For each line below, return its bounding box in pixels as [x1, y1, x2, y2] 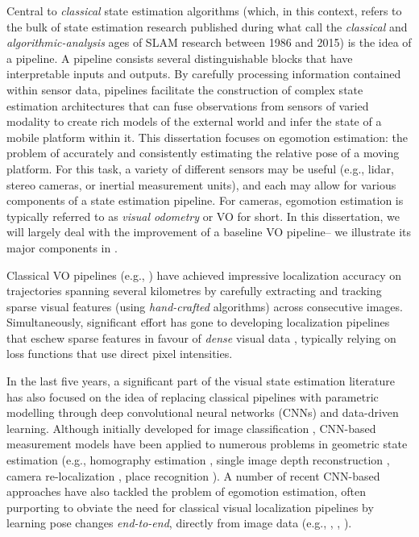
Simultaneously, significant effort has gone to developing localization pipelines [6, 314, 390, 331]
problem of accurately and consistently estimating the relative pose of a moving [6, 144, 400, 161]
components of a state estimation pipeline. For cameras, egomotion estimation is [6, 192, 404, 209]
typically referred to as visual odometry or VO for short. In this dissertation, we [6, 207, 400, 224]
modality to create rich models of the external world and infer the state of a [6, 113, 382, 130]
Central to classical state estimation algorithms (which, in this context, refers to [6, 2, 402, 19]
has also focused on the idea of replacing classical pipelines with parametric [6, 388, 379, 405]
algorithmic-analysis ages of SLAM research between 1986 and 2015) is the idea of [6, 34, 412, 51]
